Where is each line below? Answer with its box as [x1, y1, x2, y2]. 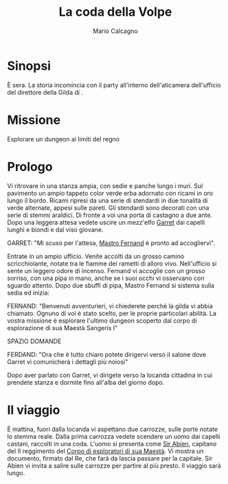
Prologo [7, 159, 53, 174]
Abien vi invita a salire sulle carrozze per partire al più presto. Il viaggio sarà [7, 461, 221, 470]
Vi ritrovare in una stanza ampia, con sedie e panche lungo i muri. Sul [7, 181, 203, 189]
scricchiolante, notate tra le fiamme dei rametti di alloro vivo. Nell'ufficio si [7, 259, 217, 268]
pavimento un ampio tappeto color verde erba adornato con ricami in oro [7, 189, 214, 197]
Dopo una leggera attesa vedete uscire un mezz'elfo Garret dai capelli [7, 218, 205, 227]
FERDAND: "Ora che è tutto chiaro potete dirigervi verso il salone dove [7, 350, 207, 358]
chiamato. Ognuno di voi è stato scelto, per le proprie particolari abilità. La [7, 309, 217, 317]
